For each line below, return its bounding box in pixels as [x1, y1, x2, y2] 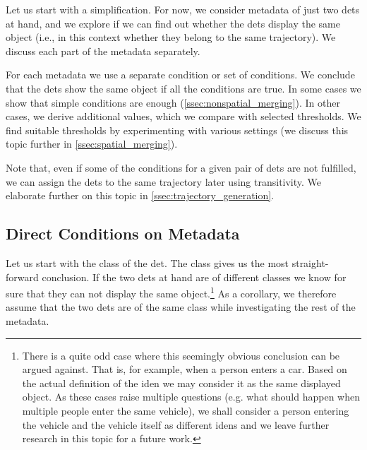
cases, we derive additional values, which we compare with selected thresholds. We [6, 109, 361, 124]
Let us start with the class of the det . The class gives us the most [6, 255, 289, 270]
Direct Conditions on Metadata [6, 223, 240, 244]
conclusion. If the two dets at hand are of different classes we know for [42, 269, 347, 284]
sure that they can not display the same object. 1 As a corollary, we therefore [6, 284, 337, 300]
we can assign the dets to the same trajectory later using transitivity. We [6, 174, 322, 189]
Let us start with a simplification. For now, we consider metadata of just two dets [6, 2, 360, 16]
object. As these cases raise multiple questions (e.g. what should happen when [22, 389, 360, 404]
